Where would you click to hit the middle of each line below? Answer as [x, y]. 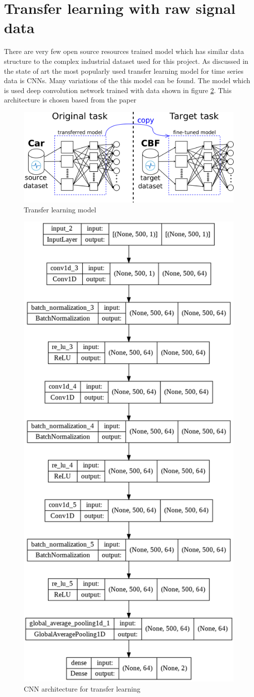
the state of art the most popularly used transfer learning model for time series [124, 71]
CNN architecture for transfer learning [82, 688]
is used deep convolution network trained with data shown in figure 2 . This [118, 90]
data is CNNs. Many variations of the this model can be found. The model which [127, 80]
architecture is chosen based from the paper [70, 100]
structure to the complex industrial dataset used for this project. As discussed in [126, 61]
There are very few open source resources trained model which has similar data [124, 51]
